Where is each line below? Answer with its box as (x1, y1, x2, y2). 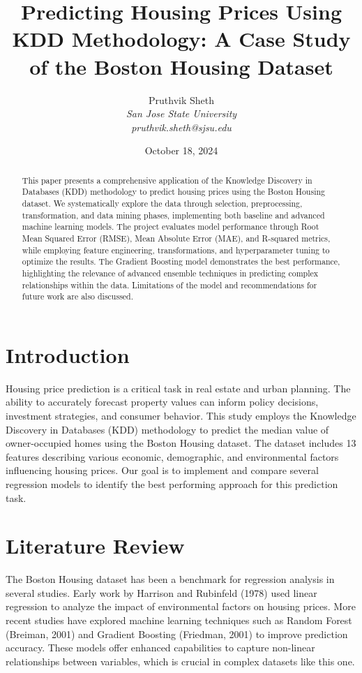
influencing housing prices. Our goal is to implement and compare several (6, 463, 319, 478)
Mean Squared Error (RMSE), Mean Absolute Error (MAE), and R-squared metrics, (22, 232, 331, 244)
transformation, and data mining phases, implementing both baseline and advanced (22, 209, 325, 221)
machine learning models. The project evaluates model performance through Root (22, 221, 319, 232)
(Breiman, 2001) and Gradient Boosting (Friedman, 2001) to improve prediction (6, 626, 348, 641)
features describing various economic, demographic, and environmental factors (6, 449, 339, 464)
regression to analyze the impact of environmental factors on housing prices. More (6, 599, 356, 614)
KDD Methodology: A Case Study (12, 24, 351, 53)
